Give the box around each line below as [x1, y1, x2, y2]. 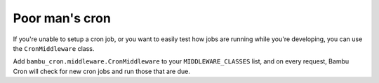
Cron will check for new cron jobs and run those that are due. [13, 67, 191, 75]
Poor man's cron [13, 10, 112, 26]
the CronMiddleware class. [13, 44, 95, 52]
